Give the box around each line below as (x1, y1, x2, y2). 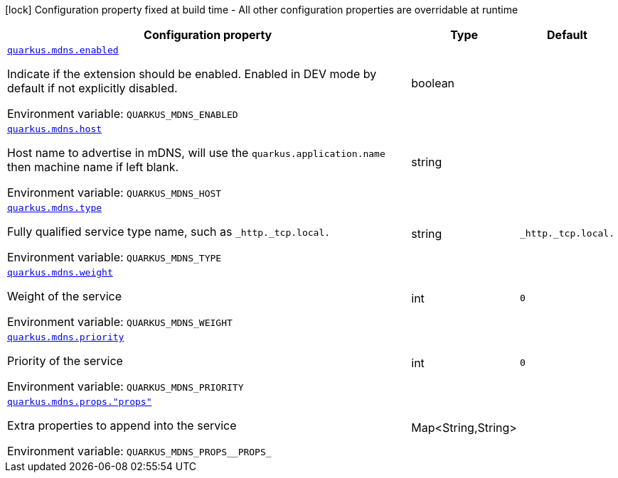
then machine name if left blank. (7, 160, 179, 174)
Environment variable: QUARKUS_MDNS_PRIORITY (7, 379, 244, 393)
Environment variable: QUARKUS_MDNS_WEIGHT (7, 315, 233, 329)
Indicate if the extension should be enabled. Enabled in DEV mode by (7, 67, 377, 81)
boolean (411, 75, 455, 90)
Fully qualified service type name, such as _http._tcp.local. (7, 224, 331, 239)
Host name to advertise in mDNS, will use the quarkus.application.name (7, 146, 385, 160)
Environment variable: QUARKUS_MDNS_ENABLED (7, 107, 238, 121)
